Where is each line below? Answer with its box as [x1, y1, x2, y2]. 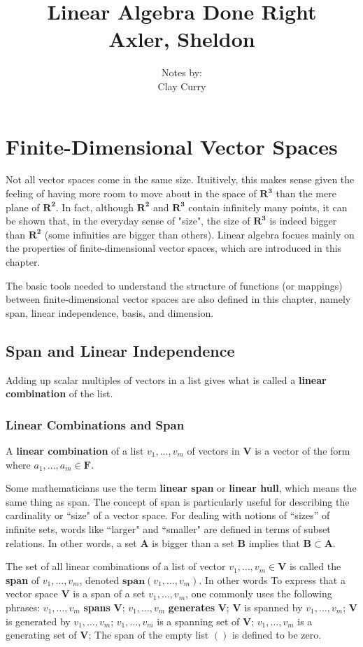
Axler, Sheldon [108, 24, 255, 53]
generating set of [6, 627, 77, 642]
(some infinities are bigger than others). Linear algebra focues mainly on [44, 227, 355, 241]
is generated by [6, 613, 71, 628]
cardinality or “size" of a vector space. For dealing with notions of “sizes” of [6, 508, 330, 522]
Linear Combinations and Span [6, 415, 185, 433]
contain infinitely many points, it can [188, 199, 348, 214]
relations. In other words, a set [6, 535, 137, 550]
